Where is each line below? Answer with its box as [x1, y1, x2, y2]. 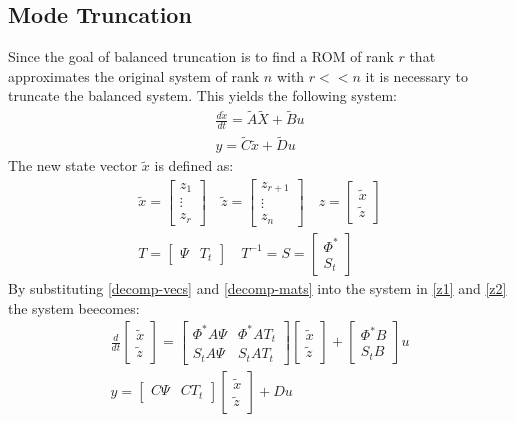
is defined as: [154, 155, 234, 176]
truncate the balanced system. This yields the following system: [8, 85, 397, 106]
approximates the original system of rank [8, 65, 260, 86]
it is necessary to [365, 65, 469, 86]
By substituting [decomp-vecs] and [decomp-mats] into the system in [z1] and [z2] [8, 277, 507, 298]
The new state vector [8, 155, 138, 176]
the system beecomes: [8, 297, 140, 318]
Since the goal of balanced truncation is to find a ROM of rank [8, 46, 394, 67]
